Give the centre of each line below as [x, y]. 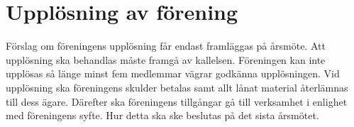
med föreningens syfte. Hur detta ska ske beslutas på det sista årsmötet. [162, 115]
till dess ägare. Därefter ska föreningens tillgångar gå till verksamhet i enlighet [177, 101]
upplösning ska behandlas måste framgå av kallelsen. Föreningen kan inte [166, 59]
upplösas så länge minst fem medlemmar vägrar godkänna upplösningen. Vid [173, 73]
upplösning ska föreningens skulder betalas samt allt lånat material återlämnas [177, 87]
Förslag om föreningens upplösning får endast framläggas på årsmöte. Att [166, 46]
